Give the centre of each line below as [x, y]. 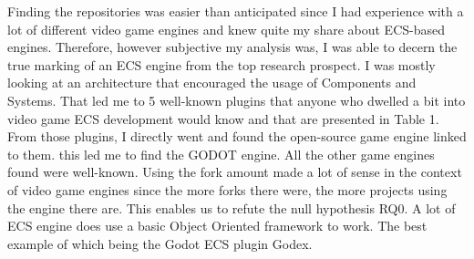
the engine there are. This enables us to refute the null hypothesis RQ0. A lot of [232, 207]
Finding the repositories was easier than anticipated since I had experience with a [236, 11]
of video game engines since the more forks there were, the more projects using [227, 189]
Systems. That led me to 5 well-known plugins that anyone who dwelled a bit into [237, 100]
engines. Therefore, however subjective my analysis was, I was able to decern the [232, 47]
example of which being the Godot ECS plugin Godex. [160, 243]
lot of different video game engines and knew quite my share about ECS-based [226, 29]
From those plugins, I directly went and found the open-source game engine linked [237, 136]
